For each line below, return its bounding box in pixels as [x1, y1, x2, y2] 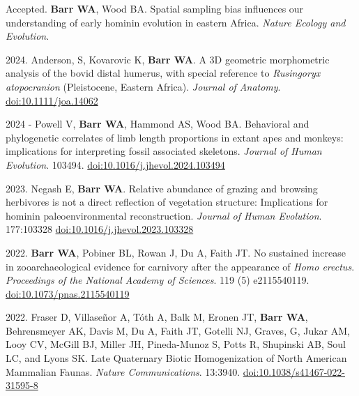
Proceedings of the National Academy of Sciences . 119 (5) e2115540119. [6, 273, 310, 287]
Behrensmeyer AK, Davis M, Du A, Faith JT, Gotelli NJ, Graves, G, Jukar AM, [6, 323, 350, 337]
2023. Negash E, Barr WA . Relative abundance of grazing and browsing [6, 181, 318, 195]
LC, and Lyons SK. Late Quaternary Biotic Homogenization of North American [6, 351, 347, 365]
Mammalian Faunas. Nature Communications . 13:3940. [6, 364, 240, 379]
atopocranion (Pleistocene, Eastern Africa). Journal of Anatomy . [6, 79, 281, 93]
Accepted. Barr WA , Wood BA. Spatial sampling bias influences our [6, 1, 304, 15]
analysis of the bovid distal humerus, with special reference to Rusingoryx [6, 66, 321, 80]
